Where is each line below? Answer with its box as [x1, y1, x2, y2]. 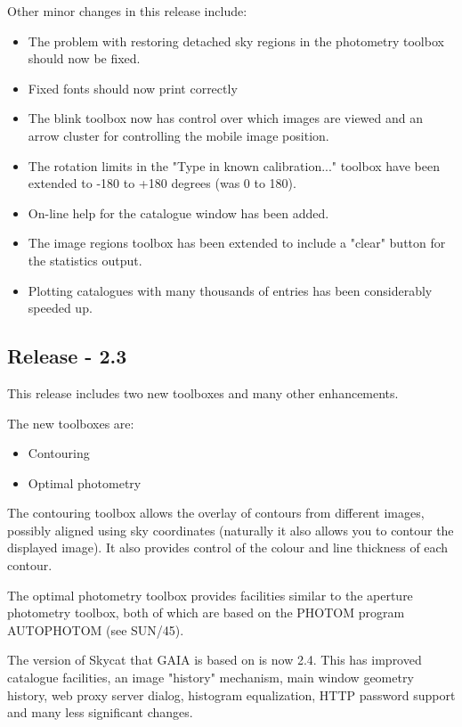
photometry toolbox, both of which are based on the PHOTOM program [7, 603, 405, 622]
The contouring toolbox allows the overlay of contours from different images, [7, 503, 425, 522]
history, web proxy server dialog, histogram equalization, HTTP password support [7, 685, 456, 704]
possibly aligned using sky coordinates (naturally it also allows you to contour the [7, 520, 454, 539]
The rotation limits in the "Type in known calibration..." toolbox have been [28, 156, 440, 175]
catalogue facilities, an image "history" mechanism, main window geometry [7, 668, 414, 687]
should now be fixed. [28, 49, 141, 68]
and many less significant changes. [7, 703, 193, 722]
